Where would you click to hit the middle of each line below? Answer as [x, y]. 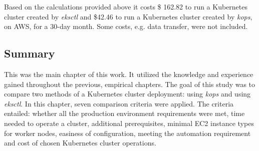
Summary [30, 53]
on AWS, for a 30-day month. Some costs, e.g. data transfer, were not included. [126, 26]
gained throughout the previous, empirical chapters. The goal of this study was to [130, 84]
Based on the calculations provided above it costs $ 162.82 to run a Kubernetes [126, 6]
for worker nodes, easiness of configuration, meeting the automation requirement [127, 133]
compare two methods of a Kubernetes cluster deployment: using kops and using [127, 94]
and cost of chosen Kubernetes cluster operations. [80, 143]
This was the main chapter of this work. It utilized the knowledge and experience [129, 74]
